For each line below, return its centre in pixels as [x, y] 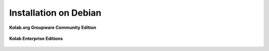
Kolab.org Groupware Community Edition [53, 27]
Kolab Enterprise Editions [36, 38]
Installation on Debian [55, 13]
